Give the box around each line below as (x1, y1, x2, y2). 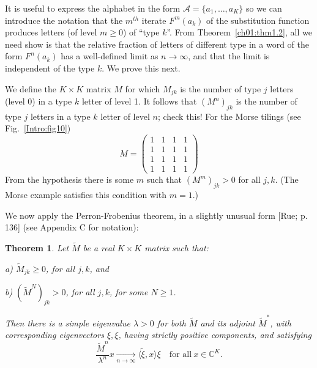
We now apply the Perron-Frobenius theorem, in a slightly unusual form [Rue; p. (5, 208, 308, 221)
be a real (83, 241, 114, 254)
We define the (5, 82, 56, 95)
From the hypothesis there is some (5, 173, 134, 186)
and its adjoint (200, 316, 255, 329)
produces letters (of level (5, 26, 97, 39)
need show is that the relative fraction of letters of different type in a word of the (5, 37, 310, 50)
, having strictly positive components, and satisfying (118, 328, 311, 341)
